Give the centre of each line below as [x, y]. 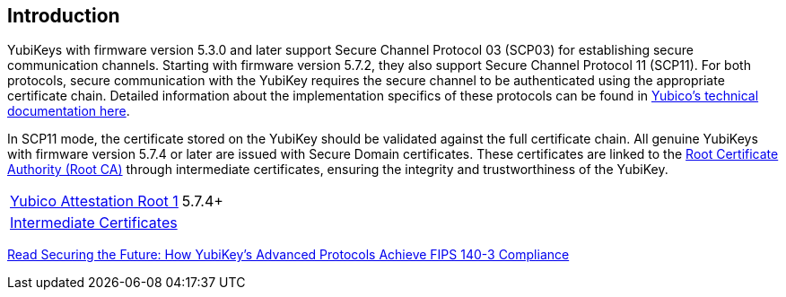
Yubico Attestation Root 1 [94, 201]
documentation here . [69, 111]
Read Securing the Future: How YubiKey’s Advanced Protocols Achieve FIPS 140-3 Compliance [288, 255]
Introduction [64, 16]
